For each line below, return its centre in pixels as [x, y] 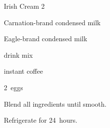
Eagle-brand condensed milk [46, 39]
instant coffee [23, 71]
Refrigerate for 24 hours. [41, 120]
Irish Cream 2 [24, 6]
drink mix [18, 55]
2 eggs [14, 87]
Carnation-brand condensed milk [52, 22]
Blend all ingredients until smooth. [55, 104]
